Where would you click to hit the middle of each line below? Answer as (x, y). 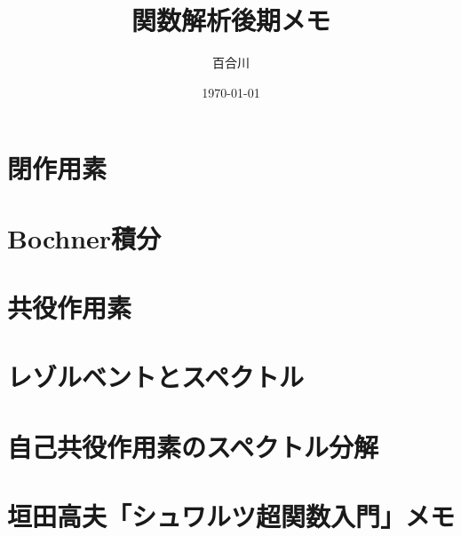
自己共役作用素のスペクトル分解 (193, 446)
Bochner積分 (84, 237)
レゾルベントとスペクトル (156, 377)
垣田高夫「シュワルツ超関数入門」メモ (231, 516)
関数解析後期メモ (230, 20)
